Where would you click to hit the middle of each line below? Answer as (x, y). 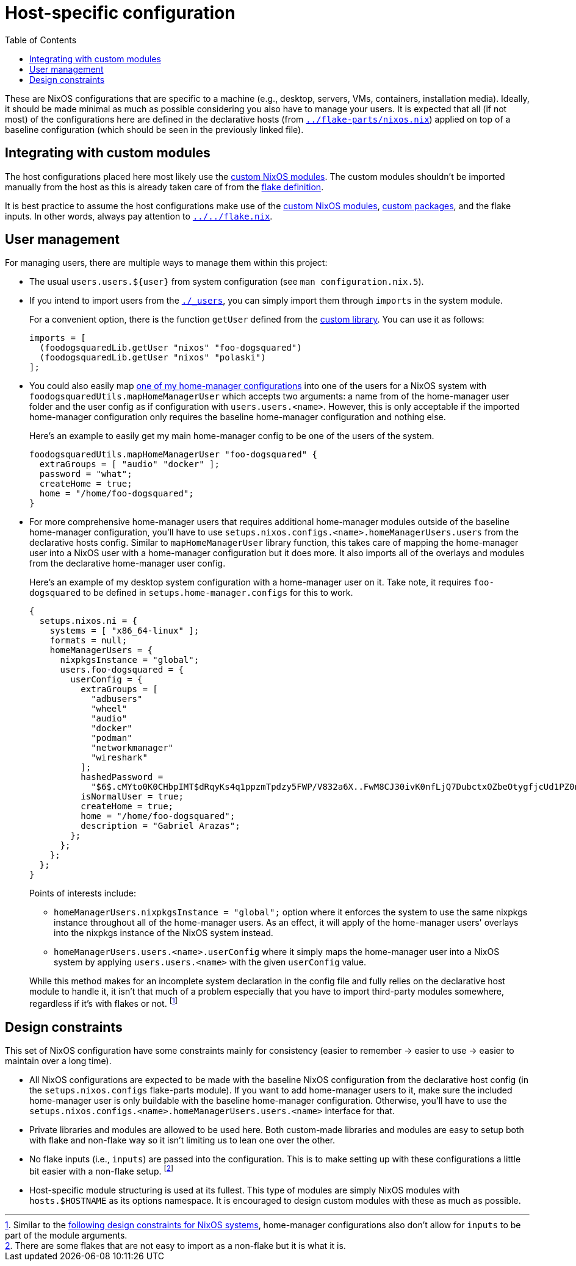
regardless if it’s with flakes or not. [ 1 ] (103, 1003)
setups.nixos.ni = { (88, 621)
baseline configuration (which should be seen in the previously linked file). (154, 129)
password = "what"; (86, 474)
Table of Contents (41, 40)
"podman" (112, 738)
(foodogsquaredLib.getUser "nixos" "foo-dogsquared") (171, 348)
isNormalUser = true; (132, 797)
